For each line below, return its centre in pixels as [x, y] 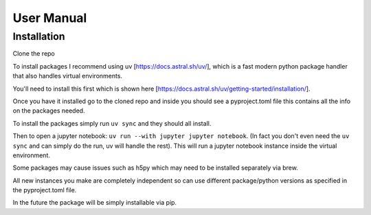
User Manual [50, 18]
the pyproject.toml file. [45, 190]
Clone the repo [34, 54]
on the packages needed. [49, 111]
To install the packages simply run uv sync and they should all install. [112, 123]
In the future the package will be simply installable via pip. [95, 203]
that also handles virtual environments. [68, 76]
